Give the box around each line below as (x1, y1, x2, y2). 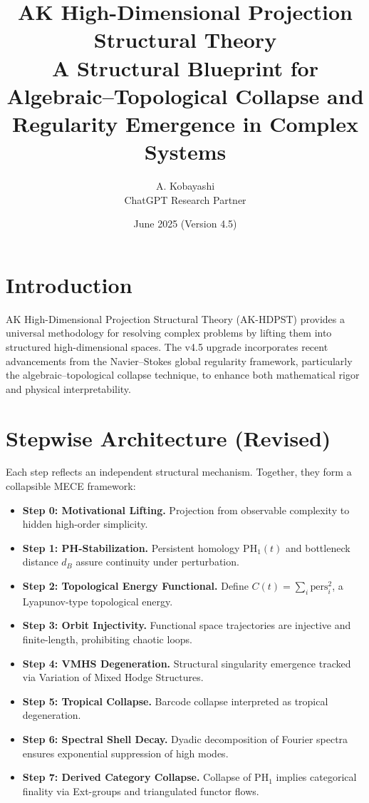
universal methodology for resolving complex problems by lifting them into (6, 325, 332, 340)
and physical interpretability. (6, 381, 131, 396)
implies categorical (276, 769, 357, 784)
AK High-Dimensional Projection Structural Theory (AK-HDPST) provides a (6, 311, 345, 326)
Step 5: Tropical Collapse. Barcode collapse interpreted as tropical (22, 693, 328, 708)
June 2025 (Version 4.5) (133, 216, 237, 231)
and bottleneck (286, 540, 350, 555)
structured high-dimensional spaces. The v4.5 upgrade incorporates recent (6, 339, 328, 354)
